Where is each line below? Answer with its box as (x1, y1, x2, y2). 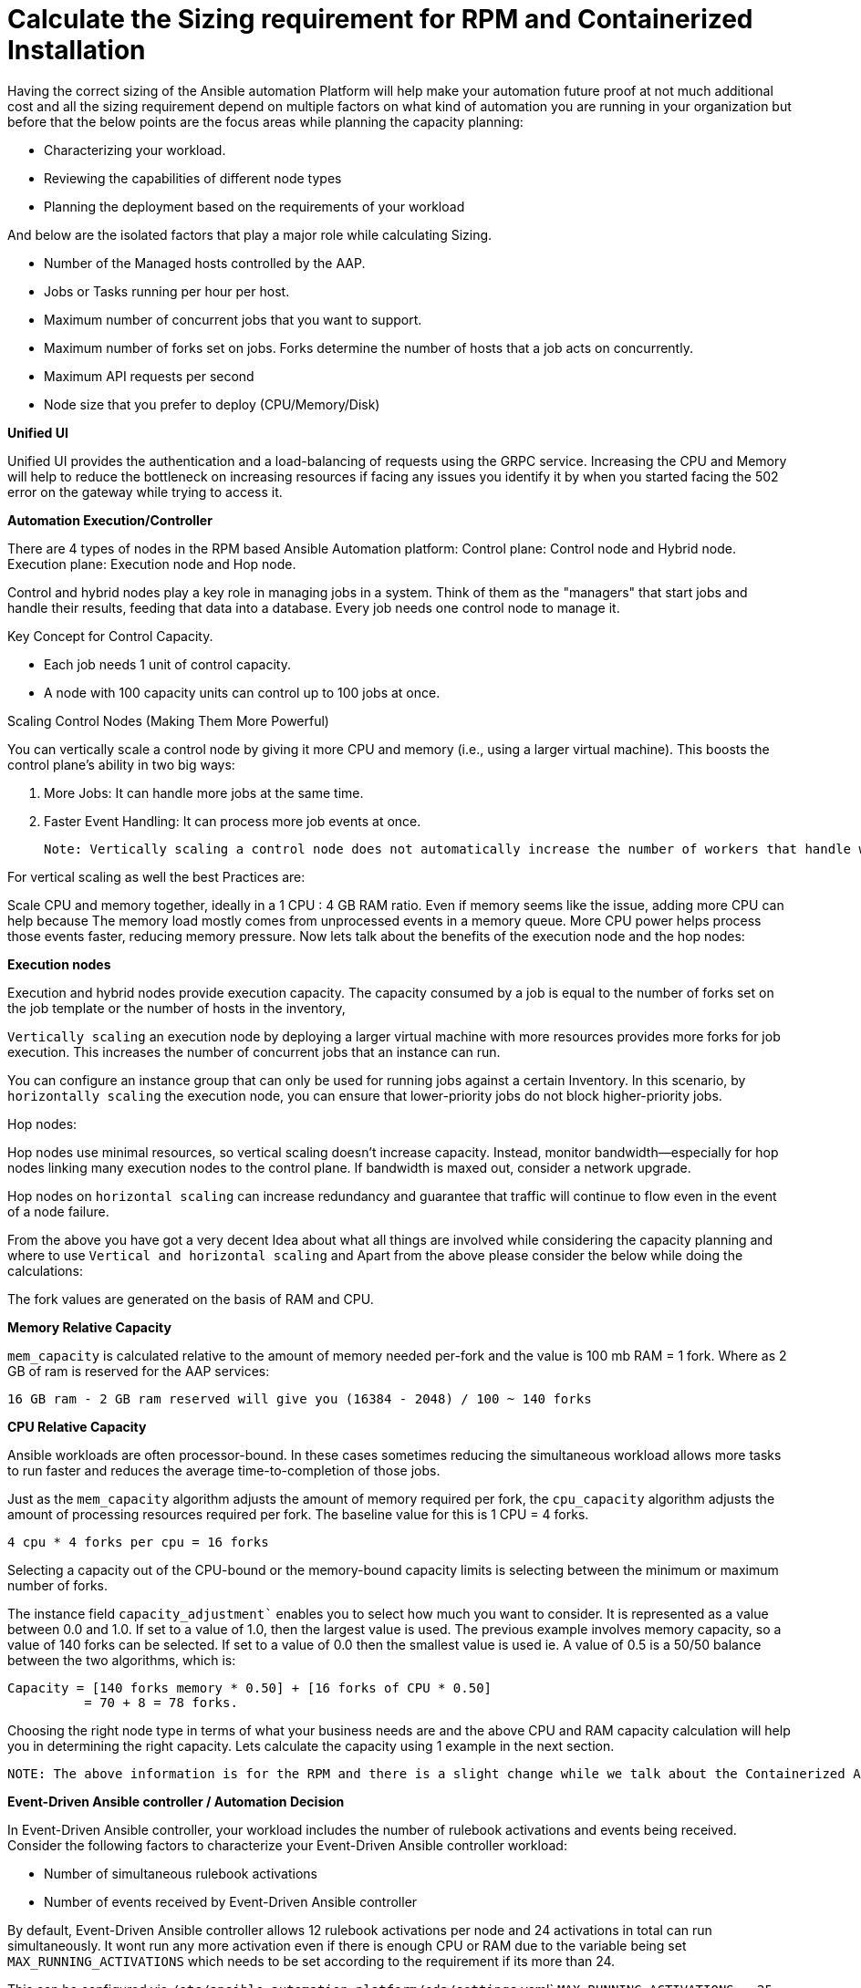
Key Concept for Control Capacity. (7, 627, 213, 644)
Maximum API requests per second (44, 368, 254, 384)
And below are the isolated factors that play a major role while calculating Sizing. (7, 226, 493, 243)
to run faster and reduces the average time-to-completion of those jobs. (7, 1462, 441, 1478)
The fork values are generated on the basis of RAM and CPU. (7, 1290, 374, 1307)
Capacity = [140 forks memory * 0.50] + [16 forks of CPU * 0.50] (7, 1680, 493, 1695)
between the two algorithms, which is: (7, 1651, 236, 1668)
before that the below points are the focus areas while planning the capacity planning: (7, 113, 524, 129)
